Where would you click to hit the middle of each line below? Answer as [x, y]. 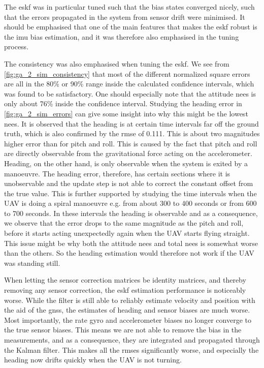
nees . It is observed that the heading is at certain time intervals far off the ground [131, 123]
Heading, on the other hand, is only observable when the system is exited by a [126, 163]
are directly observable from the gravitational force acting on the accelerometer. [128, 153]
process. [16, 47]
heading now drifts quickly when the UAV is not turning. [93, 360]
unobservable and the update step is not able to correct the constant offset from [129, 183]
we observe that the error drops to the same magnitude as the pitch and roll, [124, 223]
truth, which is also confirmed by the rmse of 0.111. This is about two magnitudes [132, 133]
